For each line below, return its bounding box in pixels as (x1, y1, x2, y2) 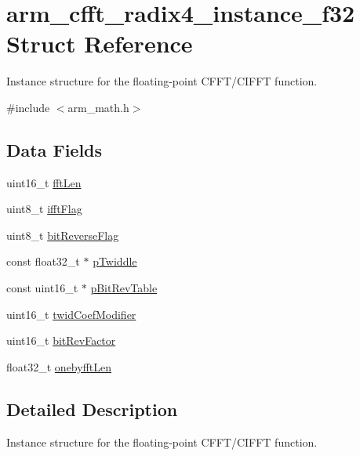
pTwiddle (93, 253, 137, 270)
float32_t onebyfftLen (6, 358, 111, 375)
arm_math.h (67, 99, 129, 115)
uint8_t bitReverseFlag (6, 226, 119, 243)
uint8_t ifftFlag (6, 201, 82, 217)
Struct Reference (6, 27, 193, 60)
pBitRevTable (90, 280, 158, 296)
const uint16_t (6, 280, 78, 296)
